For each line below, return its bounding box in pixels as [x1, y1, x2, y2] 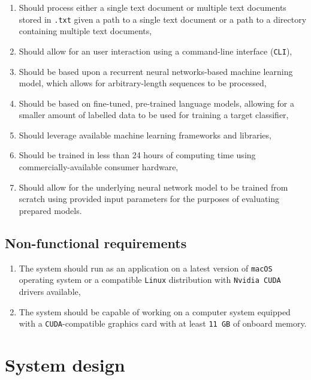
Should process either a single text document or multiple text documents [19, 1, 286, 13]
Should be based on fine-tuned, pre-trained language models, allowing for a [19, 96, 295, 109]
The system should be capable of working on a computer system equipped [19, 305, 291, 318]
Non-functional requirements [5, 233, 187, 252]
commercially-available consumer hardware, [19, 161, 179, 173]
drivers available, [19, 285, 81, 297]
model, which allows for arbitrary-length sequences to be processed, [19, 77, 267, 89]
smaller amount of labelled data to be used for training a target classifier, [19, 108, 289, 121]
